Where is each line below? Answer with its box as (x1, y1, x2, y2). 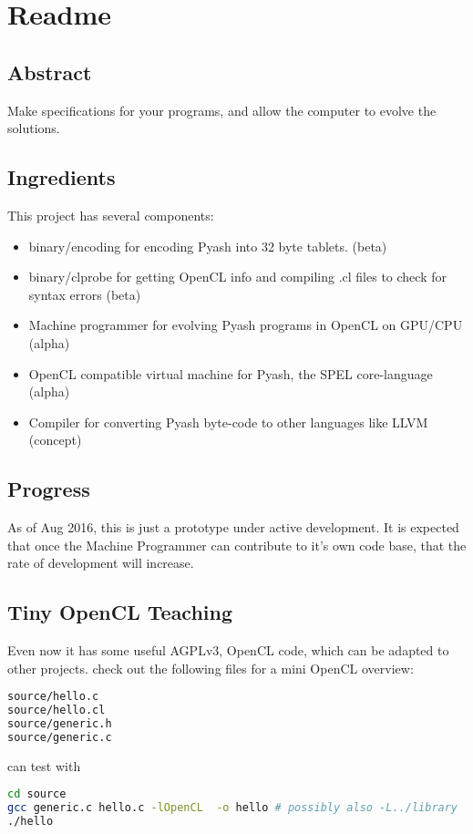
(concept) (28, 430, 82, 449)
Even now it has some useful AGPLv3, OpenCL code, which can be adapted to (7, 641, 449, 660)
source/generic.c (7, 730, 112, 744)
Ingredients (7, 163, 116, 191)
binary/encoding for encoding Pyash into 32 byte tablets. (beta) (28, 236, 387, 255)
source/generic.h (7, 717, 112, 731)
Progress (7, 475, 90, 503)
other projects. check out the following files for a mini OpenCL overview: (7, 658, 414, 677)
